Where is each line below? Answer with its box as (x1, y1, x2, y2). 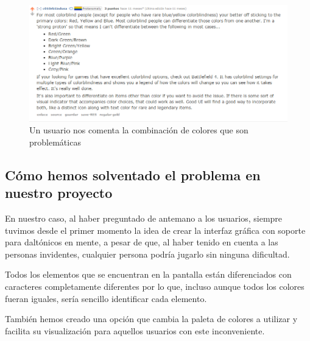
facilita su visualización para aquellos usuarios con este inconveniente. (5, 324, 265, 337)
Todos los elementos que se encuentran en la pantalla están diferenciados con (5, 268, 292, 281)
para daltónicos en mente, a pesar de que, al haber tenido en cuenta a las (5, 236, 278, 248)
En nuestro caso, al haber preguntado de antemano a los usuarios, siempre (5, 212, 283, 225)
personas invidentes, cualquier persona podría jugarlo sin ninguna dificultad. (5, 247, 290, 260)
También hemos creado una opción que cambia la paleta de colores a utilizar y (5, 312, 298, 325)
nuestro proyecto (5, 183, 113, 202)
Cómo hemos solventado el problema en (5, 165, 261, 184)
